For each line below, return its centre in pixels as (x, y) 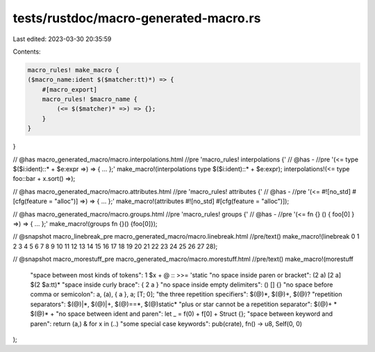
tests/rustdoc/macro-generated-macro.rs (137, 18)
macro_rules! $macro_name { (90, 99)
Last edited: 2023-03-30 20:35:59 (62, 39)
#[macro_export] (69, 89)
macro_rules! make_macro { (73, 70)
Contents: (27, 51)
